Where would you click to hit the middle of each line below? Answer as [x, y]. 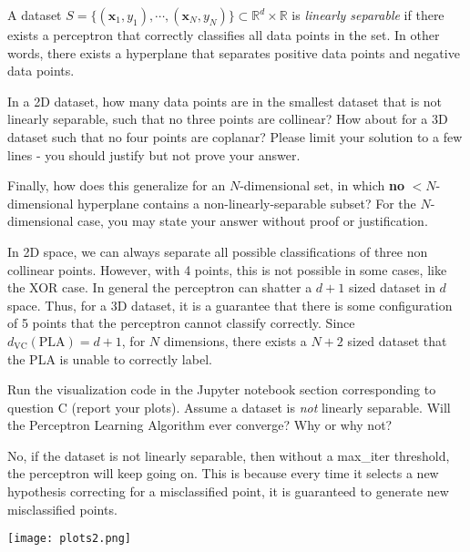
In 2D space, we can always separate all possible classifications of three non [218, 251]
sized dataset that [397, 340]
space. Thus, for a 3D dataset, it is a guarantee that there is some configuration [230, 305]
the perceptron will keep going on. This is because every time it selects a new [223, 473]
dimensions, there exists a [235, 340]
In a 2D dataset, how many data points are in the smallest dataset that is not [225, 101]
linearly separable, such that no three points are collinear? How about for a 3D [228, 119]
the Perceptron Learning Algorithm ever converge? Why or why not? [200, 425]
